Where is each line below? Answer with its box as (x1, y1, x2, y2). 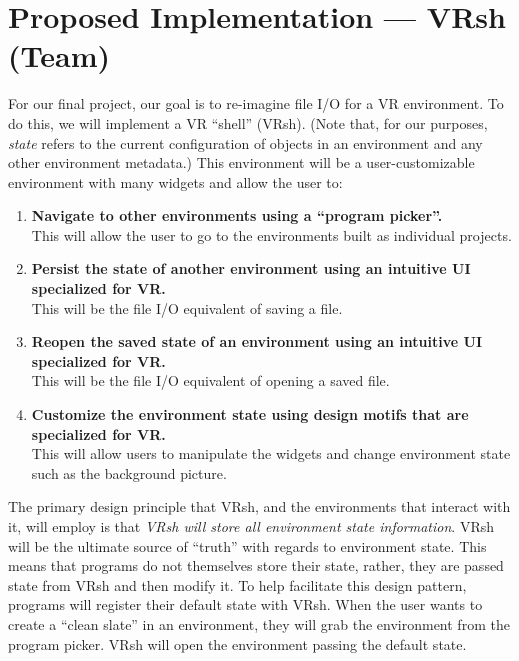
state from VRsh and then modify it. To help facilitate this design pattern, (8, 574, 467, 595)
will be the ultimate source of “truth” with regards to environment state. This (8, 535, 487, 556)
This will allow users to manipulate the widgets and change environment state (31, 443, 511, 464)
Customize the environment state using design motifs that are (31, 404, 469, 425)
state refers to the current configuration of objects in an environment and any (8, 132, 483, 153)
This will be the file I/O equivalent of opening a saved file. (31, 370, 390, 391)
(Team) (8, 35, 110, 76)
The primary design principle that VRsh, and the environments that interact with (8, 496, 511, 517)
